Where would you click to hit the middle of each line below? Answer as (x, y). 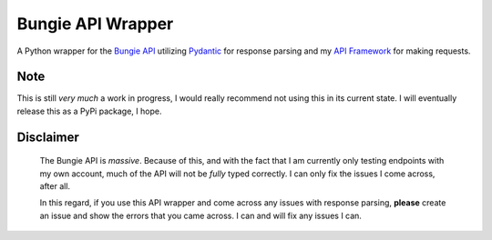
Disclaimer (48, 137)
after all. (55, 186)
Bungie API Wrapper (95, 24)
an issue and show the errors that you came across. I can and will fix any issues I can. (200, 215)
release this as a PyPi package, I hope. (89, 111)
